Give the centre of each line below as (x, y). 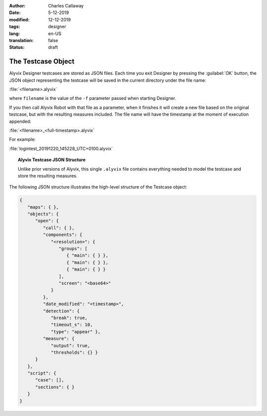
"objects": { (43, 214)
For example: (22, 139)
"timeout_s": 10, (72, 325)
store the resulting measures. (48, 176)
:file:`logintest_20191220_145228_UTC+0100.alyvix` (61, 148)
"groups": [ (73, 249)
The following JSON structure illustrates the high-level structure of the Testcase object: (98, 187)
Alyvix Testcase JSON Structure (52, 160)
